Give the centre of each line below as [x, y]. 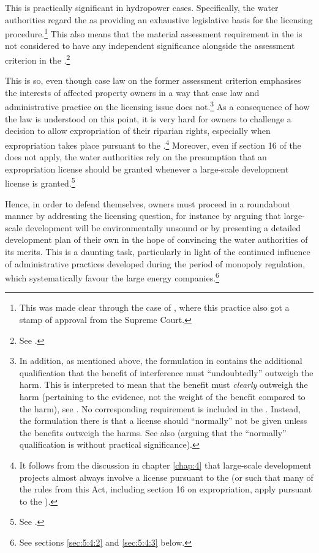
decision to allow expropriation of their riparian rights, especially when [138, 131]
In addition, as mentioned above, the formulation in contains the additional [161, 361]
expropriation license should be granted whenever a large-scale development [147, 169]
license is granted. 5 [40, 182]
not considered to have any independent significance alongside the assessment [150, 46]
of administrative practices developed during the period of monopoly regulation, [155, 263]
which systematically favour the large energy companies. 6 [112, 277]
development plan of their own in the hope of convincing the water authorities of [156, 239]
